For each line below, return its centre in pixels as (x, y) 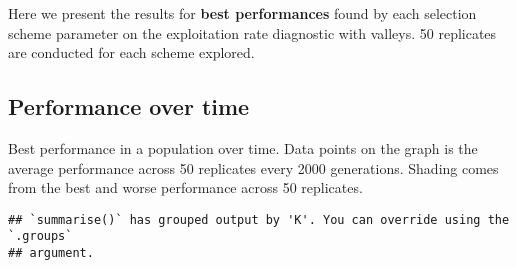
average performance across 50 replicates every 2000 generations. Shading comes (253, 167)
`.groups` (40, 236)
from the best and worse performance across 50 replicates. (185, 187)
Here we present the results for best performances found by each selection (242, 13)
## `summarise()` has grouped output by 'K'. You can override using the (259, 219)
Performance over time (129, 106)
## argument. (51, 253)
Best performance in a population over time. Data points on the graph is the (243, 147)
